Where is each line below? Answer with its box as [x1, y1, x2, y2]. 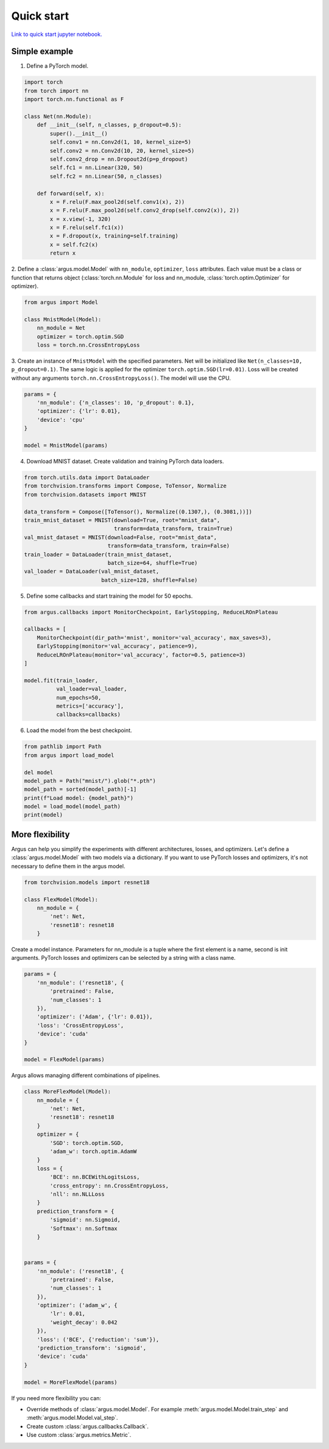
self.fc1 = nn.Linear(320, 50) [49, 164, 143, 171]
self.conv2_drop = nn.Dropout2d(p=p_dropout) [49, 156, 188, 162]
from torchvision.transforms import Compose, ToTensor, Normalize [24, 482, 227, 490]
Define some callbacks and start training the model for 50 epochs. [26, 592, 193, 600]
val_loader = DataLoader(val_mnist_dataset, [24, 568, 160, 575]
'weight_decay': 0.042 [49, 1319, 118, 1326]
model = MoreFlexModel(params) [24, 1379, 118, 1385]
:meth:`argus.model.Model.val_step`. [26, 1414, 118, 1422]
